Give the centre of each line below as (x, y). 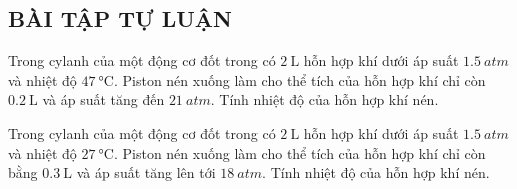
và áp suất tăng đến (103, 99)
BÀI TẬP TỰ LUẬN (120, 18)
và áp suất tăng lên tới (146, 172)
